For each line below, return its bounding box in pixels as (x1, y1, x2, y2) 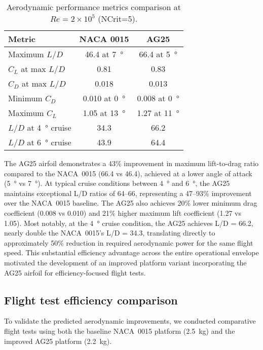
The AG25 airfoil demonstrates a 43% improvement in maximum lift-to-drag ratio (4, 158, 259, 168)
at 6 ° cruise (27, 136, 71, 148)
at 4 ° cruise (27, 122, 71, 133)
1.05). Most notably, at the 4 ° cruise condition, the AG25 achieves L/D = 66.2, (4, 217, 253, 228)
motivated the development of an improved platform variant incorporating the (4, 257, 247, 267)
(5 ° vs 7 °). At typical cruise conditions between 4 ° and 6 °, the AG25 (4, 178, 230, 188)
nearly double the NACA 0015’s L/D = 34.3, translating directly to (4, 227, 215, 238)
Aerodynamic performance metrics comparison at (6, 1, 181, 13)
